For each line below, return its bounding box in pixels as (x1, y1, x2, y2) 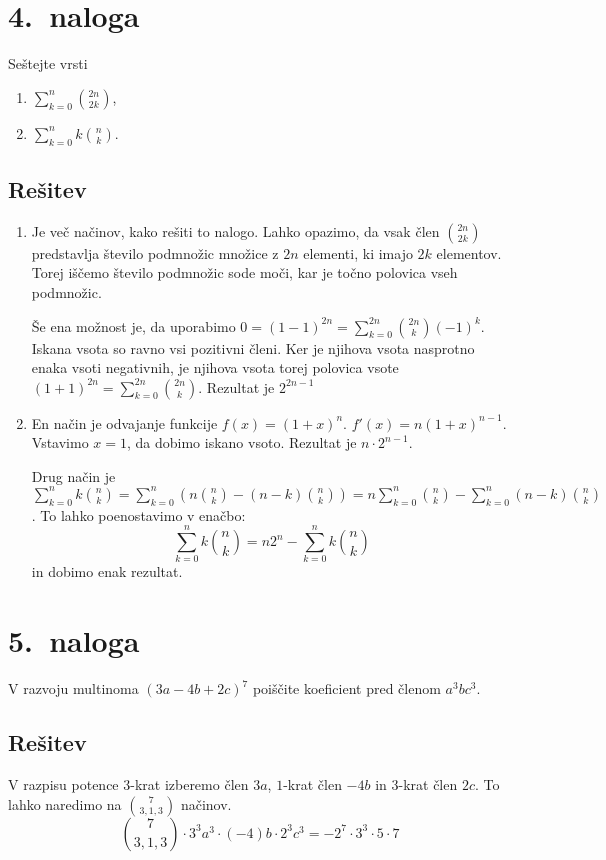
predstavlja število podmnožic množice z (31, 242, 279, 263)
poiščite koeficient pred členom (252, 678, 441, 699)
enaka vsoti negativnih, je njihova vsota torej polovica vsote (31, 357, 399, 378)
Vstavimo (31, 432, 89, 453)
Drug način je (31, 465, 116, 486)
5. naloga (8, 620, 140, 661)
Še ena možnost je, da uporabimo (31, 315, 236, 336)
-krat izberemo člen (130, 774, 249, 794)
